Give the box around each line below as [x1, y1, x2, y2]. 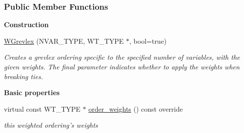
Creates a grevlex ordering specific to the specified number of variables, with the [4, 52, 240, 62]
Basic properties [4, 87, 60, 98]
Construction [4, 19, 49, 30]
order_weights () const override [88, 103, 183, 114]
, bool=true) [129, 35, 167, 46]
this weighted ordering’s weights [4, 120, 98, 130]
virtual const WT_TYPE [4, 103, 81, 114]
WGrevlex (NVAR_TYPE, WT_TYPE [4, 35, 124, 46]
